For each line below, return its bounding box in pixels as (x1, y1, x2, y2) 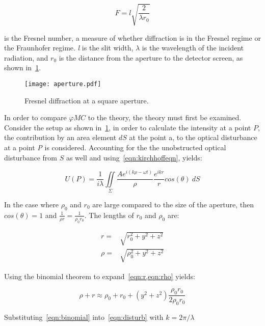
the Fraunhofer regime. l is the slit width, (4, 42, 134, 53)
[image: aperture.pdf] (24, 80, 101, 88)
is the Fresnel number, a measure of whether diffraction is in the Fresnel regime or (4, 32, 261, 43)
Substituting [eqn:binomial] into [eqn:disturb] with (4, 311, 164, 322)
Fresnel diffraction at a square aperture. (24, 95, 149, 105)
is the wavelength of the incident (142, 42, 244, 53)
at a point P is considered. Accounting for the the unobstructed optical (4, 142, 226, 152)
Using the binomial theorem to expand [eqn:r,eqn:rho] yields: (4, 270, 195, 281)
